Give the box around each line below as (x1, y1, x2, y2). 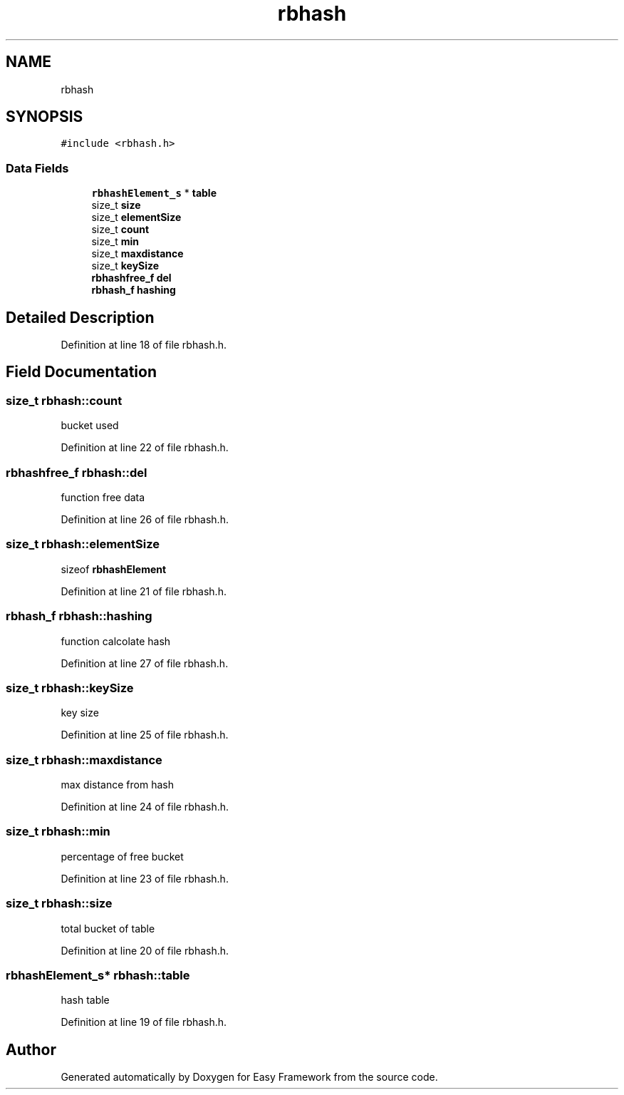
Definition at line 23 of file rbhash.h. (61, 872, 229, 885)
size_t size (91, 199, 141, 212)
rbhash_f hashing (91, 284, 176, 297)
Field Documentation (6, 363, 157, 381)
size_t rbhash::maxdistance (6, 752, 162, 767)
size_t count (91, 223, 150, 236)
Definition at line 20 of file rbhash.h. (61, 944, 229, 957)
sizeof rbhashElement (61, 562, 167, 575)
